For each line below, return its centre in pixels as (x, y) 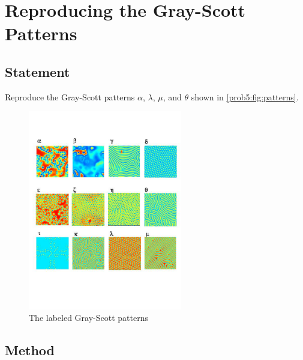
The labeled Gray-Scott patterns (88, 318)
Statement (37, 71)
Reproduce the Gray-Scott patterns (70, 96)
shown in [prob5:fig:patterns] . (245, 96)
